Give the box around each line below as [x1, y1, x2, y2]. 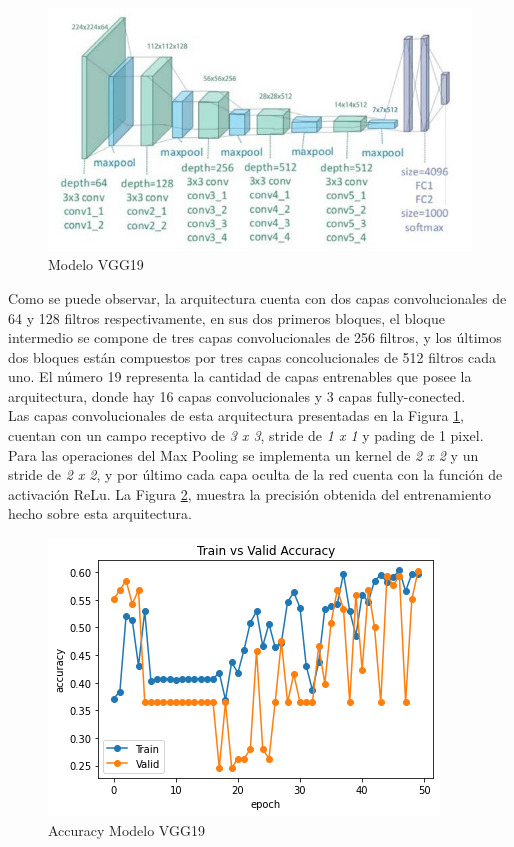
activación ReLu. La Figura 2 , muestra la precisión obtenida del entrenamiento [8, 483, 491, 504]
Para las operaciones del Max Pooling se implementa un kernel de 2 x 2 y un [8, 444, 479, 465]
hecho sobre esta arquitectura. [8, 503, 192, 524]
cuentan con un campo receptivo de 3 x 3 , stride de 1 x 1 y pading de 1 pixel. [8, 425, 484, 446]
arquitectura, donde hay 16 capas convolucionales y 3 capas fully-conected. [8, 385, 466, 406]
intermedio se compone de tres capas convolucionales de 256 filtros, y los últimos [8, 327, 502, 348]
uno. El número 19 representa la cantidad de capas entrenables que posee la [8, 366, 472, 387]
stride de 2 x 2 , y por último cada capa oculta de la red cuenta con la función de [8, 464, 503, 485]
